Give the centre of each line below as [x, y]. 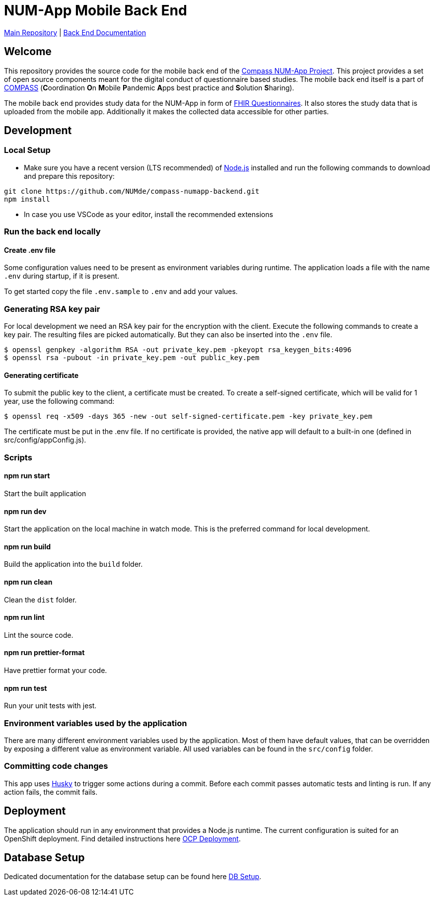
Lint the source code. [39, 635]
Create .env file [30, 250]
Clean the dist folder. [40, 600]
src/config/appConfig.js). [45, 440]
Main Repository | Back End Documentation [75, 32]
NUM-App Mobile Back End [96, 10]
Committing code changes [56, 766]
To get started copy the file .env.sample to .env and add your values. [121, 292]
